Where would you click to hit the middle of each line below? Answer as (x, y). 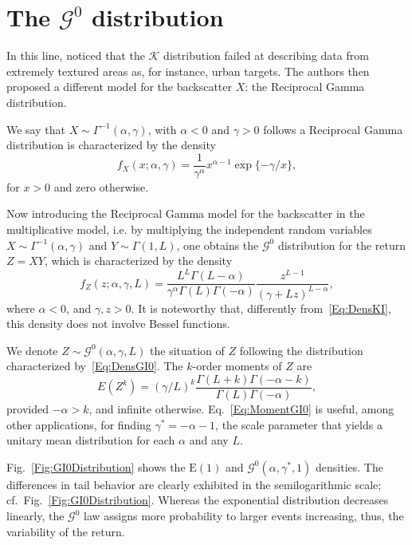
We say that (36, 129)
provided (27, 409)
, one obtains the (218, 245)
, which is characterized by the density (138, 261)
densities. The (349, 466)
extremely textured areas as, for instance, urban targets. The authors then (188, 71)
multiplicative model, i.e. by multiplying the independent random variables (189, 229)
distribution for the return (342, 245)
